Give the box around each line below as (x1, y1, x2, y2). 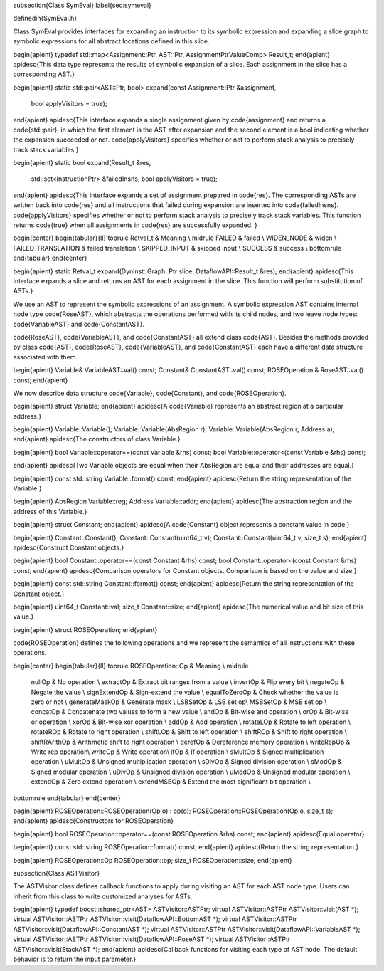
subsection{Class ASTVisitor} (13, 868, 100, 877)
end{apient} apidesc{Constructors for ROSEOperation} (13, 817, 174, 825)
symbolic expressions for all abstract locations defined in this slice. (13, 37, 210, 46)
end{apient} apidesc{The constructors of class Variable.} (13, 435, 181, 443)
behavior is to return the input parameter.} (13, 955, 137, 964)
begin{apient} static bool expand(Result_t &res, (13, 159, 151, 167)
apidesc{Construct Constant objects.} (13, 543, 124, 552)
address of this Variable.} (13, 507, 87, 515)
